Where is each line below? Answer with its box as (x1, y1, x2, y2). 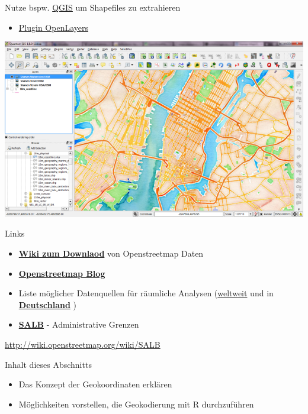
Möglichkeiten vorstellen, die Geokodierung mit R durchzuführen (18, 397, 254, 410)
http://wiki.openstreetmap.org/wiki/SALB (5, 338, 161, 350)
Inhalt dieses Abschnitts (5, 358, 92, 370)
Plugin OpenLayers (18, 21, 88, 33)
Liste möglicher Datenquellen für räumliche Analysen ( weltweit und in (18, 287, 274, 299)
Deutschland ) (18, 298, 77, 310)
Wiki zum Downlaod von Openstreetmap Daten (18, 247, 204, 259)
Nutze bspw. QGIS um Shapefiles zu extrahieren (5, 1, 181, 13)
